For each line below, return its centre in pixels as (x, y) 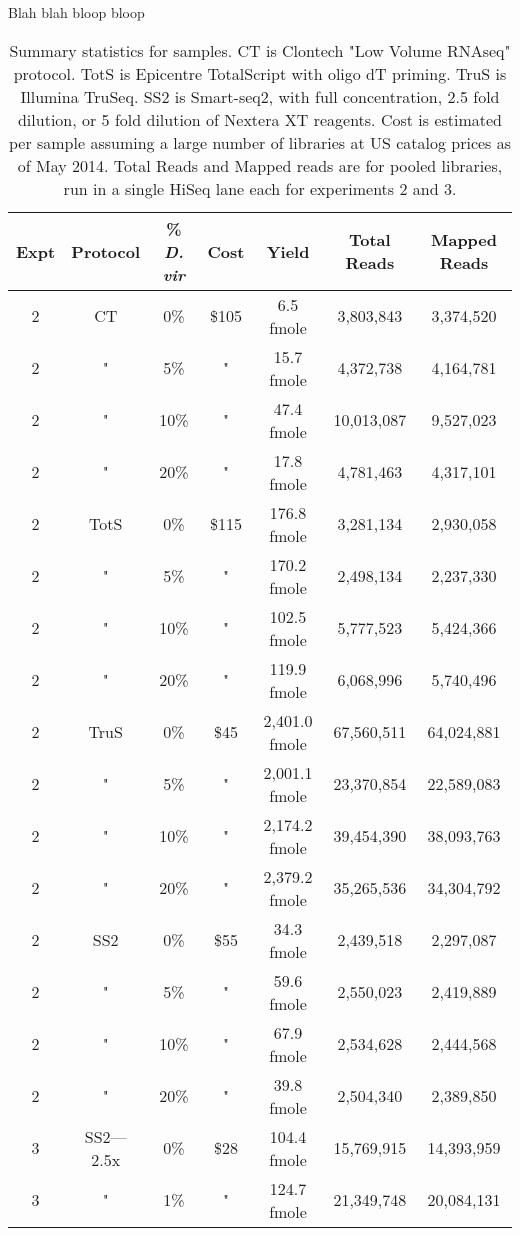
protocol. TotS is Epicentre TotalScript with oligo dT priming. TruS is (260, 73)
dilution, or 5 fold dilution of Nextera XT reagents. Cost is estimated (260, 119)
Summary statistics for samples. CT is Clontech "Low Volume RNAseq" (260, 50)
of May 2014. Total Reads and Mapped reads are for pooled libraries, (260, 165)
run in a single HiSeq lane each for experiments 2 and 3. (260, 188)
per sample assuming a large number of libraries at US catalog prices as (260, 142)
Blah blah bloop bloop (76, 12)
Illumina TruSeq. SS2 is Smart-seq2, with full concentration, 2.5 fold (260, 96)
